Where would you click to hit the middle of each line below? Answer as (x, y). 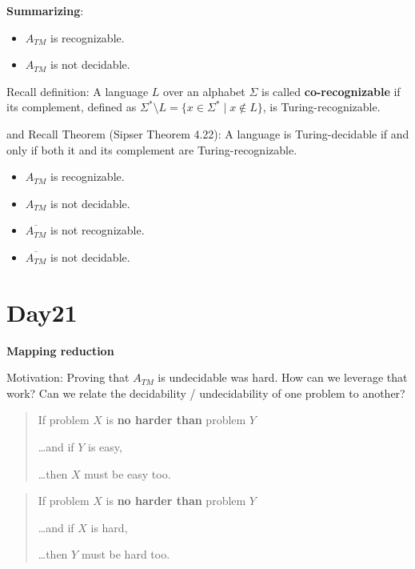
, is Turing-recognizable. (321, 107)
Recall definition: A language (78, 91)
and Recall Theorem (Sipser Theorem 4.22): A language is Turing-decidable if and (208, 133)
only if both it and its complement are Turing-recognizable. (152, 149)
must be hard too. (126, 554)
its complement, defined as (72, 107)
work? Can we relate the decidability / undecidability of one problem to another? (206, 393)
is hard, (109, 527)
